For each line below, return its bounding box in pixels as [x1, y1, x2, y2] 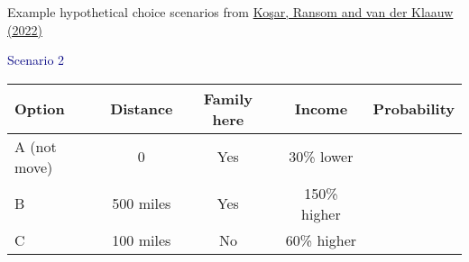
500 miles [112, 193, 171, 214]
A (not [14, 135, 57, 157]
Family [203, 87, 253, 109]
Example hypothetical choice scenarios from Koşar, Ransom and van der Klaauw [7, 3, 454, 21]
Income [294, 98, 348, 120]
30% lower [289, 146, 354, 167]
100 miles [112, 229, 171, 250]
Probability [372, 98, 455, 120]
